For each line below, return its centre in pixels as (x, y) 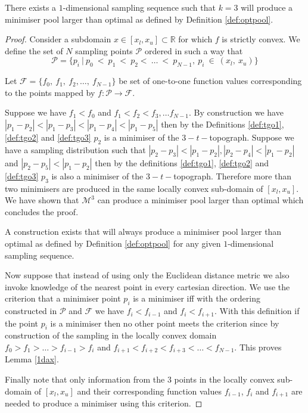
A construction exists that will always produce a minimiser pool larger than (143, 232)
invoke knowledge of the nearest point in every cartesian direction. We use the (147, 286)
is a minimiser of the (141, 137)
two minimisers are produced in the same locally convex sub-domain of (134, 188)
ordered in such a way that (194, 50)
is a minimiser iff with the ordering (197, 298)
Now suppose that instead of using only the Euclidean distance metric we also (147, 275)
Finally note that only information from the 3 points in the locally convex (140, 379)
